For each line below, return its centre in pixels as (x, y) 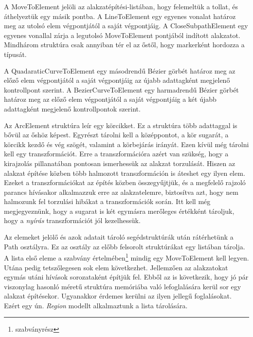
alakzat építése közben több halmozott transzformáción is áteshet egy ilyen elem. (125, 173)
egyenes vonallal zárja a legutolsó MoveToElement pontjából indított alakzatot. (122, 35)
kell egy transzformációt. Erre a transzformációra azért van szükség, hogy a (116, 154)
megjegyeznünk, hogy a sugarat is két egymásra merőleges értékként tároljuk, (119, 211)
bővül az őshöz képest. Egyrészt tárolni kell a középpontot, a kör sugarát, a (116, 135)
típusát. (15, 54)
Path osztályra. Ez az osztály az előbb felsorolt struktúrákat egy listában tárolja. (125, 246)
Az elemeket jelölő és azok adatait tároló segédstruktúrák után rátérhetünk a (119, 237)
